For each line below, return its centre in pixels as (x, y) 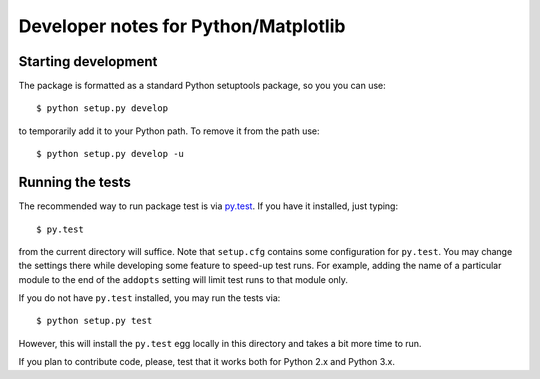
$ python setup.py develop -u (110, 154)
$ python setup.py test (94, 321)
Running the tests (75, 182)
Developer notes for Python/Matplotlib (182, 26)
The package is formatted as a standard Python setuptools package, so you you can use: (202, 86)
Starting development (88, 61)
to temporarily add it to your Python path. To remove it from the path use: (169, 131)
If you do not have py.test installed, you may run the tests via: (149, 298)
